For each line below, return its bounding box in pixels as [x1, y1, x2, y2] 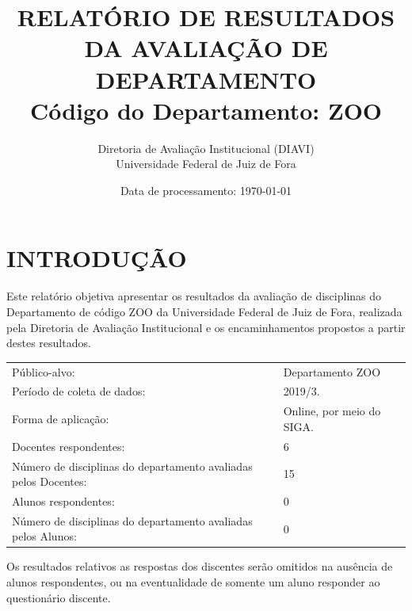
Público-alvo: [12, 363, 75, 380]
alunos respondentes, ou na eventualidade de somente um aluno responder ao [6, 574, 380, 590]
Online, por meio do [283, 403, 381, 419]
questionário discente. [6, 589, 111, 605]
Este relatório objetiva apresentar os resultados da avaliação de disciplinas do [6, 288, 382, 304]
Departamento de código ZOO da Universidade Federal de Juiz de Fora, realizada [6, 304, 402, 319]
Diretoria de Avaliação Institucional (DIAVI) [97, 139, 315, 156]
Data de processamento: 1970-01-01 [120, 181, 292, 198]
